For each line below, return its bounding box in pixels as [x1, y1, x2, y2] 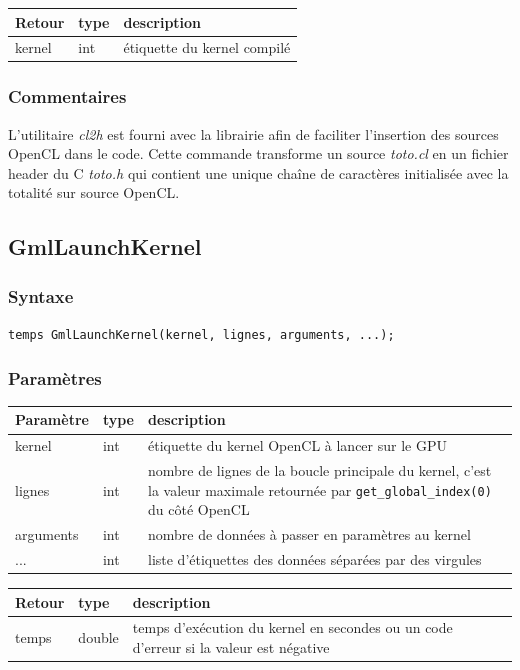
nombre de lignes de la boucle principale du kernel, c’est [148, 460, 492, 481]
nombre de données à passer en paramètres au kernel [148, 524, 471, 545]
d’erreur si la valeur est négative [132, 637, 330, 658]
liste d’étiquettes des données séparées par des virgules [148, 549, 482, 570]
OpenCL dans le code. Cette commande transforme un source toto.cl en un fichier [8, 143, 509, 164]
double [78, 627, 119, 648]
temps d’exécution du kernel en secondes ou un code [132, 617, 453, 638]
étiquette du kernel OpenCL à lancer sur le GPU [148, 435, 447, 456]
